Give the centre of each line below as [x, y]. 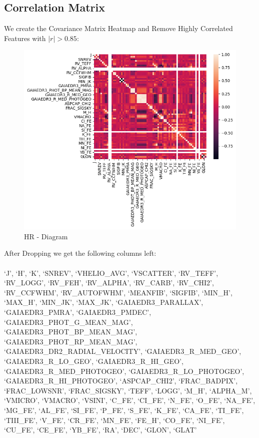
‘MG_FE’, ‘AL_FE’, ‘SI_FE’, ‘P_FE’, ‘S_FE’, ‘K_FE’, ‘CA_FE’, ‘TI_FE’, [124, 410]
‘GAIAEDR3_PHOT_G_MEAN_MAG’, [68, 322]
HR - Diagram [46, 236]
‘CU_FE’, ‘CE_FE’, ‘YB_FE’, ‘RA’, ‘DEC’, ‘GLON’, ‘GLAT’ [100, 430]
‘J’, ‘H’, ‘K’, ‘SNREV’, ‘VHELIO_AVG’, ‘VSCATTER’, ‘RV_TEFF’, [111, 273]
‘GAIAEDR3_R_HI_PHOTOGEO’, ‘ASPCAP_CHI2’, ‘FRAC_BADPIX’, [121, 381]
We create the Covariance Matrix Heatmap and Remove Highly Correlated [118, 28]
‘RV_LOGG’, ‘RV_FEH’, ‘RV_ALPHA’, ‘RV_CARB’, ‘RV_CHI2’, [109, 283]
